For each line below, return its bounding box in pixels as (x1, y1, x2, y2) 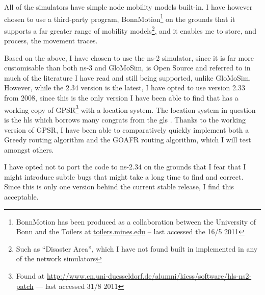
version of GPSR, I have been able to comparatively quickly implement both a (4, 124, 249, 135)
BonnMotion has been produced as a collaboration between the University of (16, 216, 256, 227)
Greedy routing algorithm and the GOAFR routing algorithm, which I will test (4, 134, 251, 145)
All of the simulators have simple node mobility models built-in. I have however (4, 2, 253, 12)
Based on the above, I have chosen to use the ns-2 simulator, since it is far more (4, 52, 254, 63)
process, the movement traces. (4, 35, 98, 46)
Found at (16, 271, 45, 281)
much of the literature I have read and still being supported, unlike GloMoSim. (4, 72, 251, 83)
